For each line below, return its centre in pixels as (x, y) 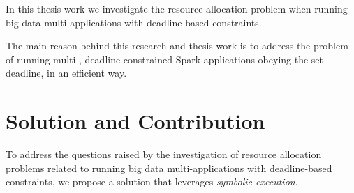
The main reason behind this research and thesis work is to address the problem (177, 46)
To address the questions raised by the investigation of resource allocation (164, 154)
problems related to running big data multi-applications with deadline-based (169, 168)
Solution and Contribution (135, 121)
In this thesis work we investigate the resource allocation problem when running (177, 8)
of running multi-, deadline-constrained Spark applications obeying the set (165, 59)
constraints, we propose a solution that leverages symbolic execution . (152, 182)
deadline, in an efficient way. (66, 73)
